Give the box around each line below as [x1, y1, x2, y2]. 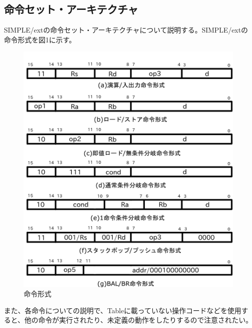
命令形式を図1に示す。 [4, 34, 76, 44]
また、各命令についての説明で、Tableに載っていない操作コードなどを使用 [4, 305, 242, 315]
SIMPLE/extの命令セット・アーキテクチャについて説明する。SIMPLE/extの [4, 25, 248, 35]
